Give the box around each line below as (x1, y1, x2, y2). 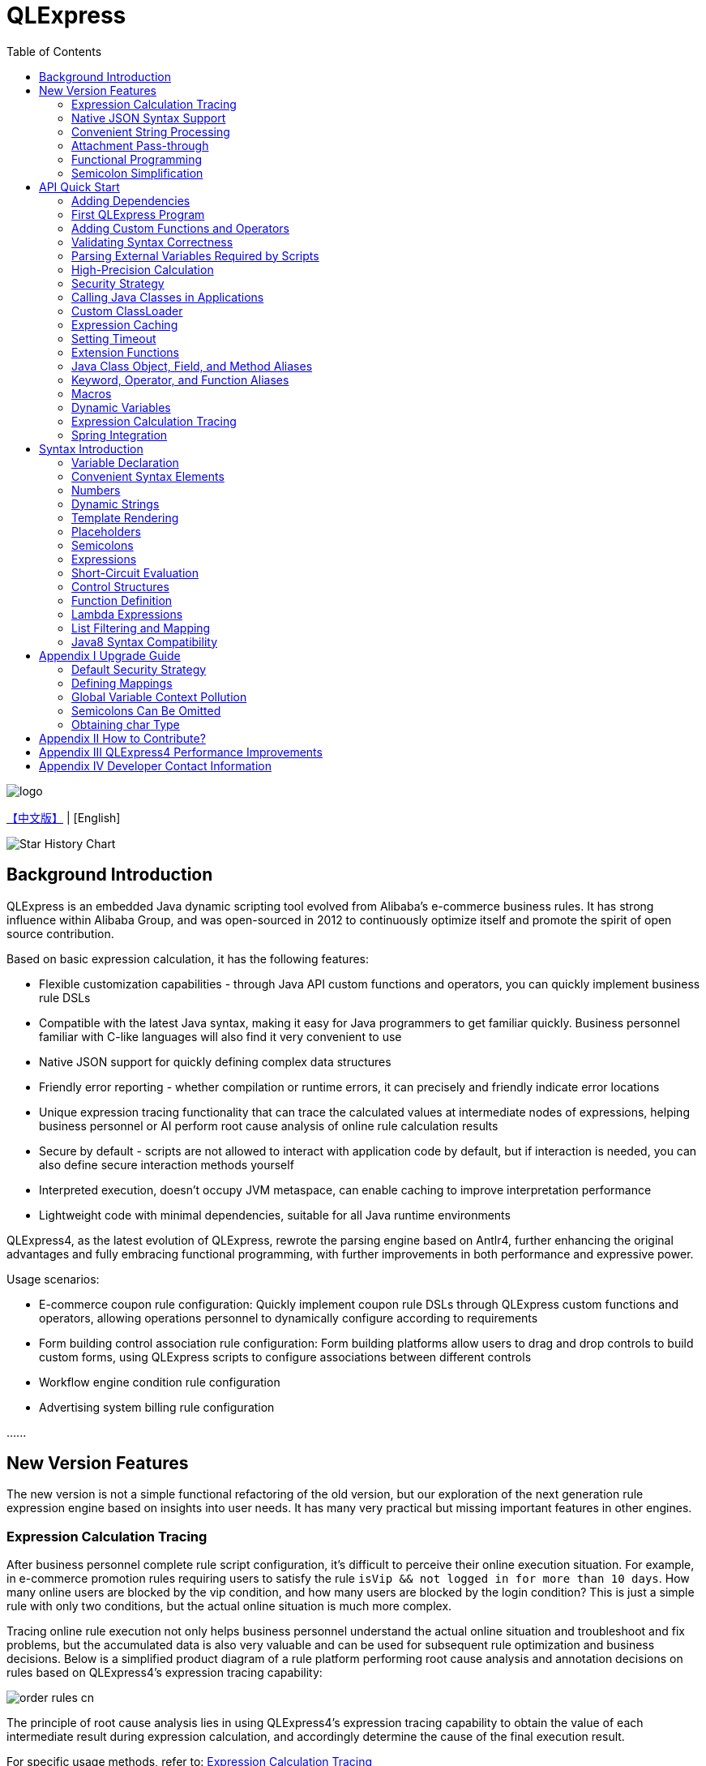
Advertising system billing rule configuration (39, 1400, 275, 1414)
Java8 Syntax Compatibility (71, 634, 218, 649)
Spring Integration (71, 427, 168, 442)
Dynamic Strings (71, 496, 160, 511)
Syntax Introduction (39, 441, 143, 456)
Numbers (71, 482, 121, 497)
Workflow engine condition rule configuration (39, 1374, 280, 1389)
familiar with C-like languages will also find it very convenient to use (39, 1029, 402, 1044)
